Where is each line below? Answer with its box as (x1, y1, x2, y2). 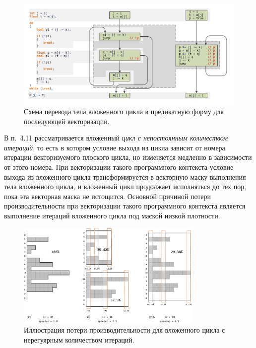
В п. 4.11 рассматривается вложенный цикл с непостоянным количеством (4, 133, 228, 143)
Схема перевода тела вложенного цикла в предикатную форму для (24, 106, 224, 117)
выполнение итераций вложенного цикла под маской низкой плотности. (4, 210, 220, 220)
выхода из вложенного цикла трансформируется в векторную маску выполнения (4, 171, 246, 182)
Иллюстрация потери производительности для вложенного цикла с (24, 324, 225, 335)
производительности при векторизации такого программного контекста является (4, 201, 246, 211)
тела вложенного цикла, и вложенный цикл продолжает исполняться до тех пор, (4, 181, 247, 192)
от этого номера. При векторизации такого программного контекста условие (4, 162, 234, 172)
